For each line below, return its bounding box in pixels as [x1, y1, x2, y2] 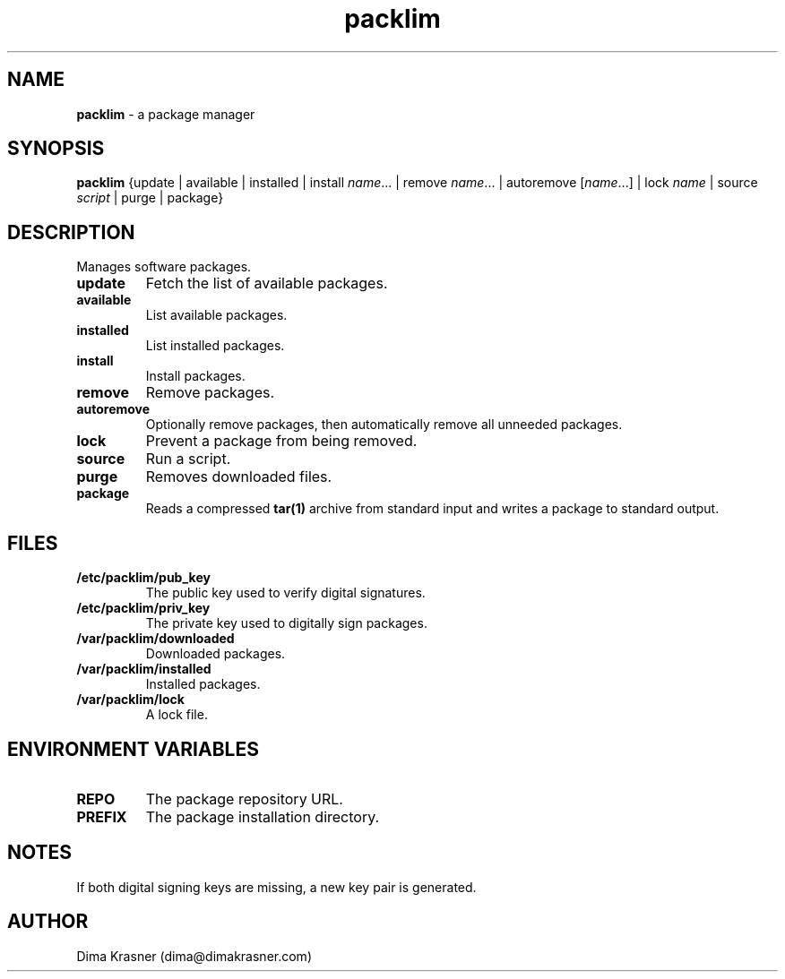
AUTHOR [7, 910, 89, 933]
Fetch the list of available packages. [145, 274, 388, 293]
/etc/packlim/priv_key [76, 600, 211, 616]
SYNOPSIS [7, 137, 105, 160]
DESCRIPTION [7, 220, 135, 244]
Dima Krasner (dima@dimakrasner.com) [76, 948, 312, 964]
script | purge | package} [76, 190, 224, 206]
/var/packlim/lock [76, 691, 185, 708]
